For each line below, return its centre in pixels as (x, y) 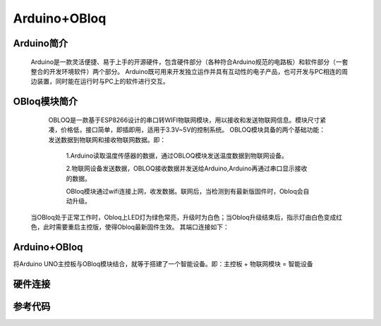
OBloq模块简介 (45, 102)
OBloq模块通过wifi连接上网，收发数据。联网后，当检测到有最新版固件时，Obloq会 (185, 192)
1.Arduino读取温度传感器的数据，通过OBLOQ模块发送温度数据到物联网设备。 (177, 156)
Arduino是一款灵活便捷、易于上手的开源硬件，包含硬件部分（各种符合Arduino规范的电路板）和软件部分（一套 (189, 62)
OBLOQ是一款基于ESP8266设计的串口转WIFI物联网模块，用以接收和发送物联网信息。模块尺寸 (184, 120)
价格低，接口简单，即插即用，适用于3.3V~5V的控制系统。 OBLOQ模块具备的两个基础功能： (193, 130)
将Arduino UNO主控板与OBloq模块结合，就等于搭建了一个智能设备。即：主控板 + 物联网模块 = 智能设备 (163, 264)
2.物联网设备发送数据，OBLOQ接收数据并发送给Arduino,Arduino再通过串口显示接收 (187, 168)
